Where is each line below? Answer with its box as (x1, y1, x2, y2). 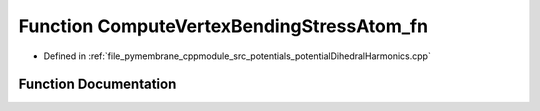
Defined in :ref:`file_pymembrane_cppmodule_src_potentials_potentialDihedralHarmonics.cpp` (43, 50, 432, 62)
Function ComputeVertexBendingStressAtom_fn (18, 15, 429, 37)
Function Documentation (18, 76, 177, 93)
